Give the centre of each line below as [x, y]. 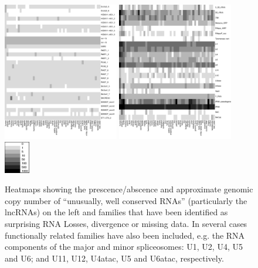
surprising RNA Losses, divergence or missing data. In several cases [126, 224]
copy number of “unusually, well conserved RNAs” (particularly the [126, 200]
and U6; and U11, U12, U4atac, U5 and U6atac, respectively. [114, 258]
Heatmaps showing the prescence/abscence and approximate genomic [129, 189]
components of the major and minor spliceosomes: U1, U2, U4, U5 [124, 247]
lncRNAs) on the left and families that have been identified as [116, 212]
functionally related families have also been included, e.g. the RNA [125, 235]
